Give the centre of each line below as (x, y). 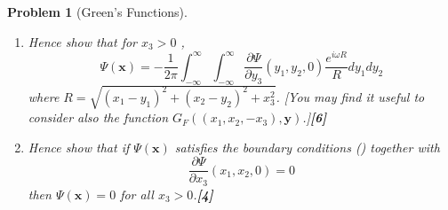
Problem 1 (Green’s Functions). (97, 12)
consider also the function (98, 117)
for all (137, 194)
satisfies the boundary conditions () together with (307, 147)
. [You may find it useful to (350, 96)
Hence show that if (79, 147)
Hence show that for (83, 41)
